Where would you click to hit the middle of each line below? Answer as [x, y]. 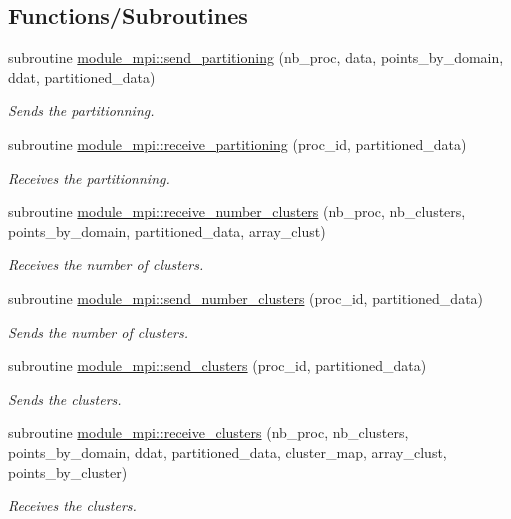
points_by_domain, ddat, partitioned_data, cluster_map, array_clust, [227, 451]
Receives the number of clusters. [106, 264]
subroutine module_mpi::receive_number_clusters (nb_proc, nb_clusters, [237, 211]
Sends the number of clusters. [98, 331]
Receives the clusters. [72, 505]
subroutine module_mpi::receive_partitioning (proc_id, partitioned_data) [237, 143]
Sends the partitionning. [81, 110]
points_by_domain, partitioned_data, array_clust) [167, 230]
